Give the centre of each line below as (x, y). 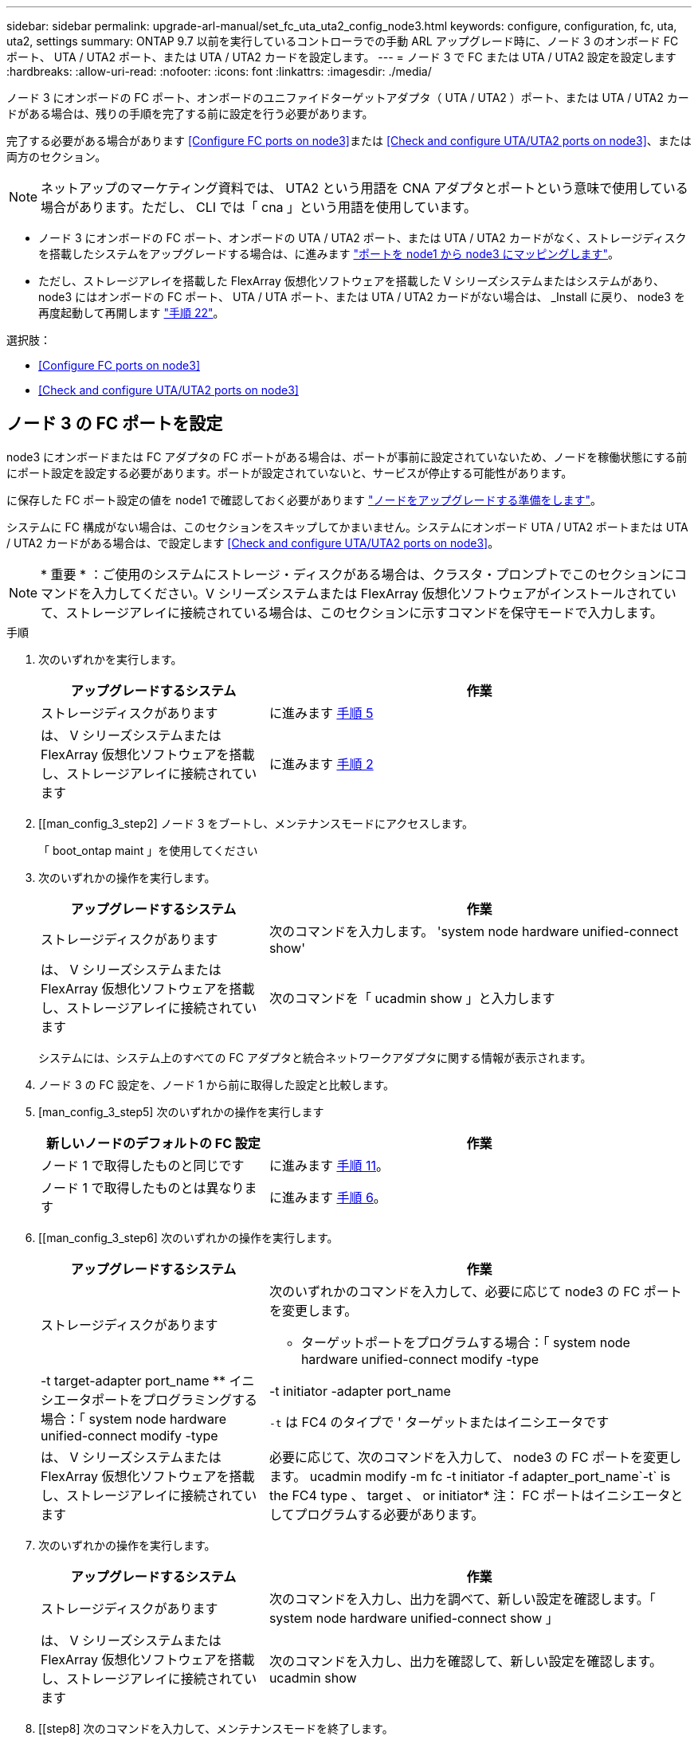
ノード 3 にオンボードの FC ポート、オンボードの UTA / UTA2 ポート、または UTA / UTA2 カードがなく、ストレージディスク (363, 238)
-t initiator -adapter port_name (360, 1391)
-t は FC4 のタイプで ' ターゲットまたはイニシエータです (439, 1422)
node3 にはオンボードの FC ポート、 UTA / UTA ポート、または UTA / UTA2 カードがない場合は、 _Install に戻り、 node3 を (362, 297)
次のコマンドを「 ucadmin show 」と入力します (412, 998)
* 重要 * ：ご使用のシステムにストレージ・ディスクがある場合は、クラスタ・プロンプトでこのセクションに (357, 574)
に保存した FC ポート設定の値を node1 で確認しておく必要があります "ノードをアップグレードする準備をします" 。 (304, 500)
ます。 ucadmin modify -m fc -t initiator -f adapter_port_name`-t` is (470, 1476)
